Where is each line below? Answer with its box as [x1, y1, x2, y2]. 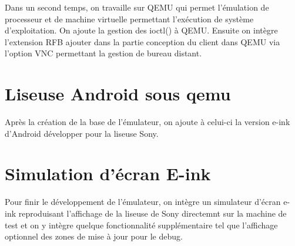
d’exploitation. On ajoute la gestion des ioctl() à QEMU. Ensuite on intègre [5, 24, 278, 36]
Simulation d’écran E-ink [5, 161, 211, 186]
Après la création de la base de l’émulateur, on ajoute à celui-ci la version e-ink [5, 116, 290, 128]
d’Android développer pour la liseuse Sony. [5, 127, 159, 139]
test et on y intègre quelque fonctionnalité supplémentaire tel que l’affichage [5, 218, 278, 231]
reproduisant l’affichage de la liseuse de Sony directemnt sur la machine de [18, 207, 287, 219]
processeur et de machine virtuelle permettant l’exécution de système [5, 12, 254, 25]
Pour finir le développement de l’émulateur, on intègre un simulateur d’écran [5, 196, 281, 208]
